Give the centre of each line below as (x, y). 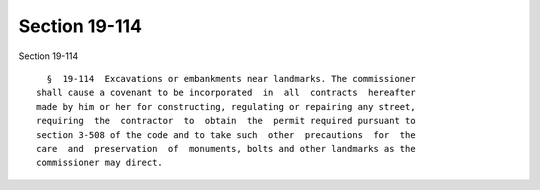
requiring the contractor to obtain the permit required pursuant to (226, 121)
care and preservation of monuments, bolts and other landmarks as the (226, 148)
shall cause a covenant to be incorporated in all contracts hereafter (226, 93)
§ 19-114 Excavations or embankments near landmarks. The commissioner (231, 78)
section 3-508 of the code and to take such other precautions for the (226, 134)
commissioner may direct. (100, 163)
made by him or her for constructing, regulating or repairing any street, (226, 106)
